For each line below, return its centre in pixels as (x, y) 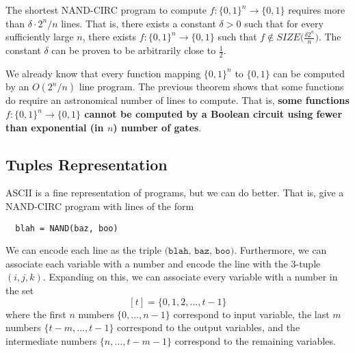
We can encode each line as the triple (83, 250)
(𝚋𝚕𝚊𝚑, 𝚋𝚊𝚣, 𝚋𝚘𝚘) (199, 251)
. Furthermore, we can (280, 250)
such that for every (284, 23)
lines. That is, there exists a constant (139, 23)
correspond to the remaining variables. (255, 340)
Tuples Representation (87, 164)
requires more (317, 10)
